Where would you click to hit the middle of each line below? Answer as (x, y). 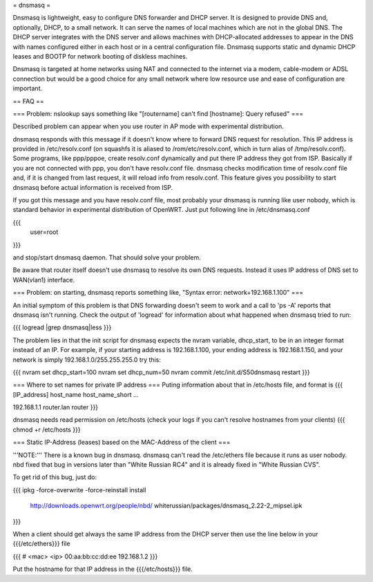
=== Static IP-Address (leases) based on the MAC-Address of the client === (122, 443)
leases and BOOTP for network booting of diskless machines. (100, 56)
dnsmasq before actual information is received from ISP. (93, 187)
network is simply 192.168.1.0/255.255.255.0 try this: (87, 360)
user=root (44, 232)
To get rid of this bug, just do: (55, 477)
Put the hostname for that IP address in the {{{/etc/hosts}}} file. (103, 569)
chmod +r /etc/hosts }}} (47, 429)
